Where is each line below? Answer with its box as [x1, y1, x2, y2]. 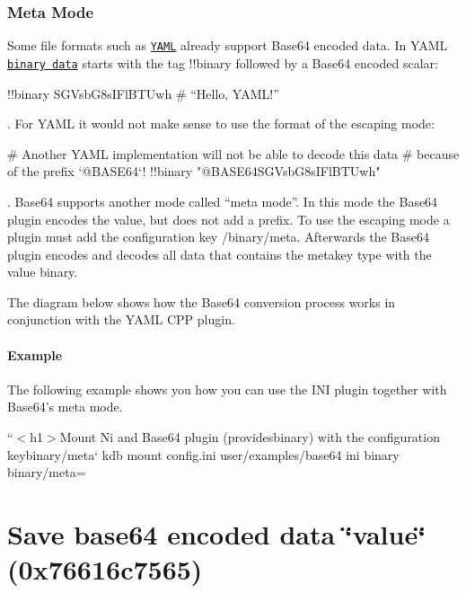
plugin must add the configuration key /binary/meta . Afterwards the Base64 [7, 227, 430, 246]
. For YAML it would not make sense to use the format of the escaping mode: [7, 114, 435, 133]
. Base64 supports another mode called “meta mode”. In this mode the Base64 [7, 191, 438, 210]
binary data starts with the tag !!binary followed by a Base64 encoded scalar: [7, 53, 438, 72]
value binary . [7, 262, 78, 281]
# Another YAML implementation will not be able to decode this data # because [7, 144, 460, 163]
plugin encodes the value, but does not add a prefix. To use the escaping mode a [7, 209, 450, 228]
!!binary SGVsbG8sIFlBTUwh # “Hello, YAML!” [7, 84, 279, 102]
